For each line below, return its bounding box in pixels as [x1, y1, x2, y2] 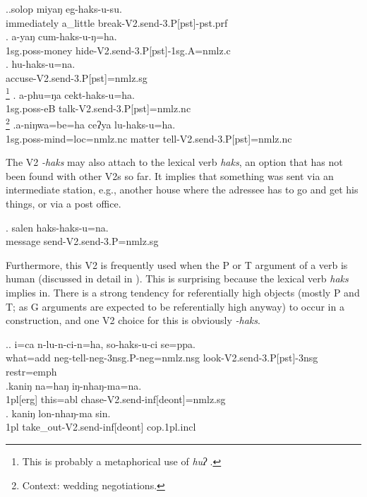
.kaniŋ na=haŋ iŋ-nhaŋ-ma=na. [6, 378, 142, 393]
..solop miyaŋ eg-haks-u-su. [6, 1, 122, 16]
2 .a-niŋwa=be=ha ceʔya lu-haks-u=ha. [6, 115, 176, 132]
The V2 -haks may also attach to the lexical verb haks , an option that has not [6, 155, 343, 169]
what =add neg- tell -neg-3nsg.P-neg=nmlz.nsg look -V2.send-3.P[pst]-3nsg [6, 350, 318, 365]
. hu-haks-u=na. [6, 56, 76, 71]
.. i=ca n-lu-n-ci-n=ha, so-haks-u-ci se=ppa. [6, 336, 195, 351]
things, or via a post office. [6, 196, 121, 211]
